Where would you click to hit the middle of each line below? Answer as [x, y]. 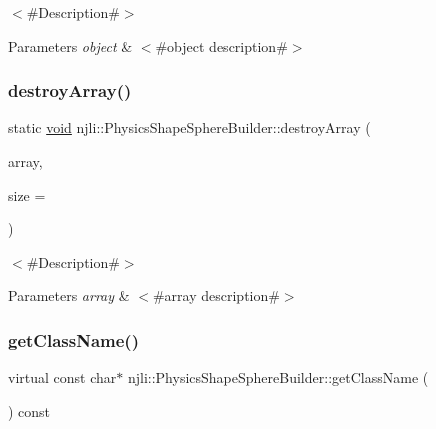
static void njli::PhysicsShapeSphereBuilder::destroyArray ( [189, 127]
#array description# [216, 295]
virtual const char [62, 377]
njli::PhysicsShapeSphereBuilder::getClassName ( [278, 377]
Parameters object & [70, 45]
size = [27, 194]
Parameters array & [69, 295]
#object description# [221, 45]
